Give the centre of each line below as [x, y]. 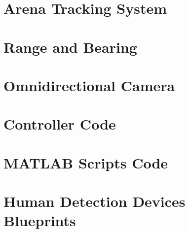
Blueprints [40, 220]
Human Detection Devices [94, 201]
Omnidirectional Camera [89, 85]
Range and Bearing [70, 47]
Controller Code [60, 124]
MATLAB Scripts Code [86, 162]
